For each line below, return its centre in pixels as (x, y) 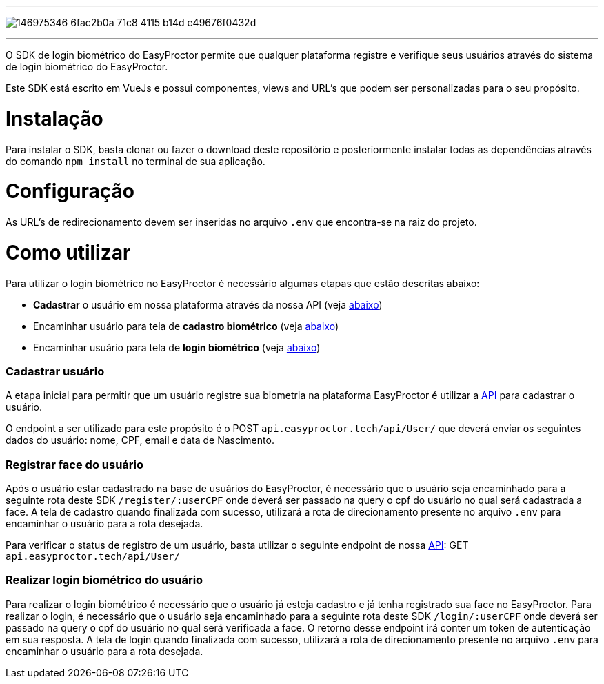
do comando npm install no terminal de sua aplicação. (135, 161)
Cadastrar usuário (55, 371)
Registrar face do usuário (75, 464)
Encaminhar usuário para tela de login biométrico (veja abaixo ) (177, 347)
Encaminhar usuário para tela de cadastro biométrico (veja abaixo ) (186, 326)
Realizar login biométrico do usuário (104, 580)
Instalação (54, 118)
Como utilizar (68, 252)
